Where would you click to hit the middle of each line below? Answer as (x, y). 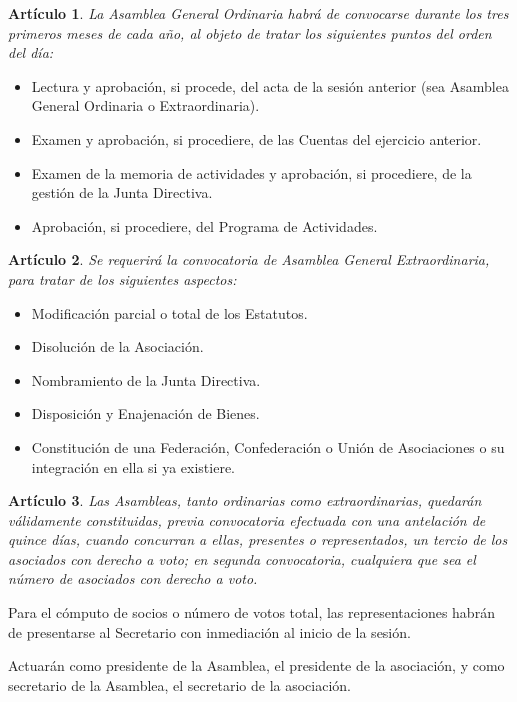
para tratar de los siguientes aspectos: (122, 278)
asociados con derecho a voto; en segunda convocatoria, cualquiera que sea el (242, 558)
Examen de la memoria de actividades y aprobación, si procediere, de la (251, 172)
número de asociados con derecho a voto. (133, 578)
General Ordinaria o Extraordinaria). (145, 105)
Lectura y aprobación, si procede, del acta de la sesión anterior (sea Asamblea (270, 85)
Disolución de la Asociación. (117, 346)
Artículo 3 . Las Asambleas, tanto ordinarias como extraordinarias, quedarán (245, 500)
